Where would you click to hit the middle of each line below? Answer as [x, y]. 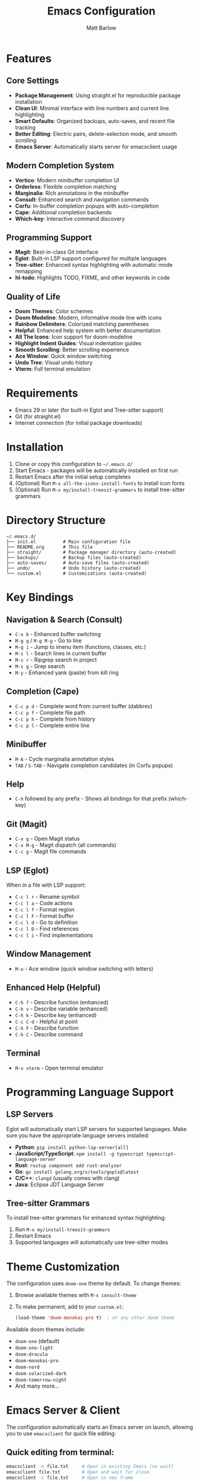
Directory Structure [56, 521]
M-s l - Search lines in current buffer [61, 653]
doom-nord [27, 1367]
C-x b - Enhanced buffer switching [58, 634]
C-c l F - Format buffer [44, 916]
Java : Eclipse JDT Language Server [59, 1184]
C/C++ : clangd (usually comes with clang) [67, 1178]
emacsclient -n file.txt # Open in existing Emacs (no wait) [90, 1466]
